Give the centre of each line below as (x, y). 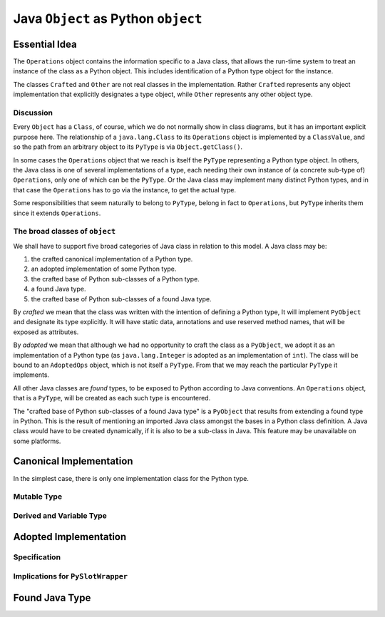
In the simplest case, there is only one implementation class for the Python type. (131, 478)
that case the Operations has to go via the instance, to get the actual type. (125, 190)
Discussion (33, 113)
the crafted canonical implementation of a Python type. (112, 259)
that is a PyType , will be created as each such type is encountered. (112, 398)
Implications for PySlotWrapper (71, 576)
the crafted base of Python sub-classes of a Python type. (115, 279)
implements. (31, 375)
